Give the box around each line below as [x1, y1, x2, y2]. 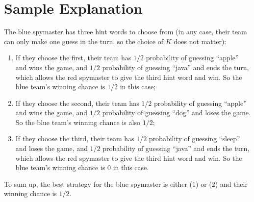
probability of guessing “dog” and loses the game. [102, 107, 251, 118]
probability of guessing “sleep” [149, 133, 240, 144]
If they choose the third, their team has [15, 133, 134, 144]
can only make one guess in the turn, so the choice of [4, 36, 163, 46]
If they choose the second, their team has [15, 98, 139, 108]
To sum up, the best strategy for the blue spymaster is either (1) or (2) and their [4, 178, 248, 189]
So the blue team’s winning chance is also [15, 117, 140, 127]
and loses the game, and [15, 143, 88, 153]
